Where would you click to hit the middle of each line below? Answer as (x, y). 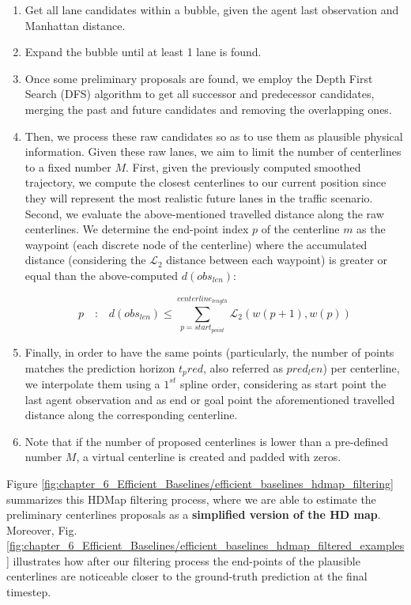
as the (371, 229)
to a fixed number (68, 166)
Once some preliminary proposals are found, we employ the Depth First (199, 78)
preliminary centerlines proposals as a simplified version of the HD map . (194, 514)
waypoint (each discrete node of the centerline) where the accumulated (196, 244)
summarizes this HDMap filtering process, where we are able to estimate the (191, 499)
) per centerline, (361, 367)
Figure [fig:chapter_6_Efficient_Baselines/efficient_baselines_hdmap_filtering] (200, 483)
